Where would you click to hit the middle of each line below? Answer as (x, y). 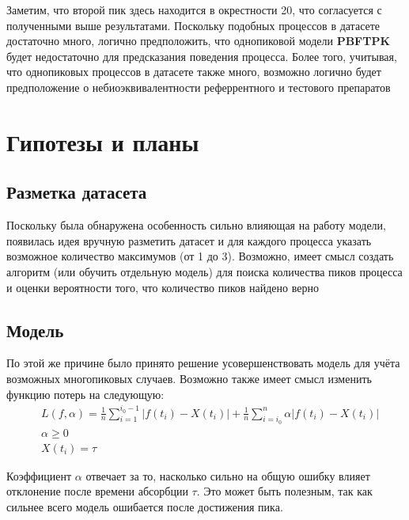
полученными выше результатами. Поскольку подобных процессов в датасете (193, 25)
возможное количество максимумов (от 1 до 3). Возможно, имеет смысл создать (200, 256)
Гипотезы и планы (103, 141)
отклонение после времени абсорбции (97, 491)
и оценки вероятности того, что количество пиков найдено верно (163, 287)
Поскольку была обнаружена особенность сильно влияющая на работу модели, (196, 225)
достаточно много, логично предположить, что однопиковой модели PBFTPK (199, 41)
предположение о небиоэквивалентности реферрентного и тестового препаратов (199, 87)
